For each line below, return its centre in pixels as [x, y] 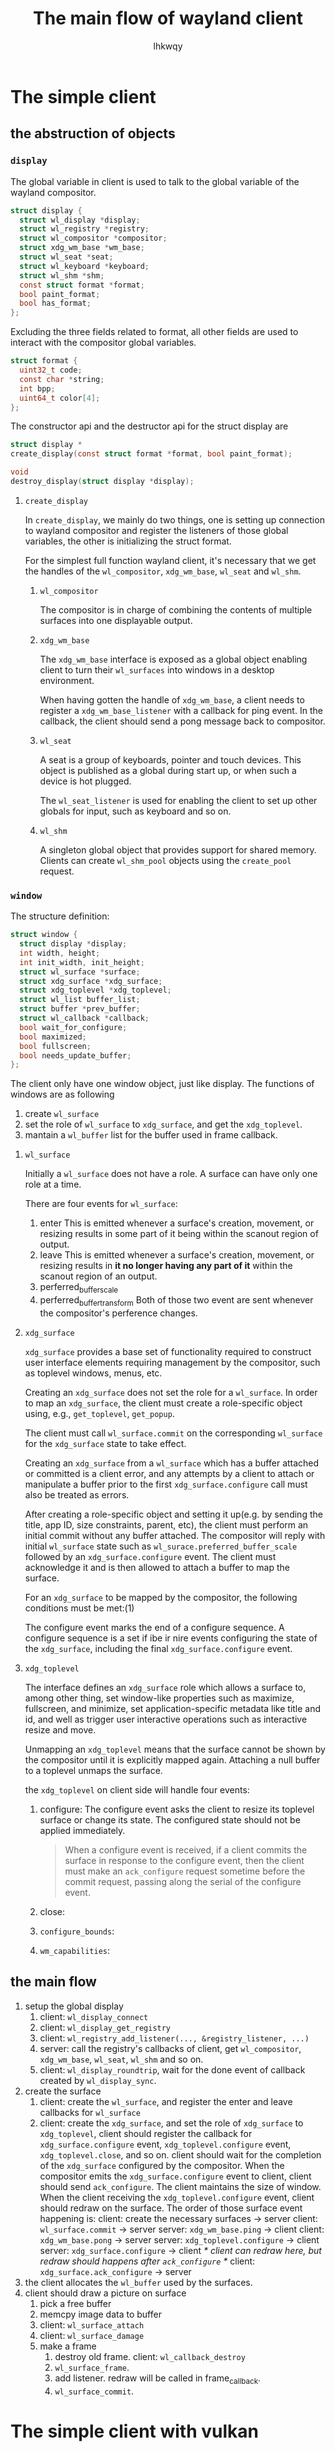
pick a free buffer [75, 2303]
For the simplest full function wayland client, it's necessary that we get [170, 560]
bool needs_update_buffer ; [75, 1055]
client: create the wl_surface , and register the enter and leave [166, 2101]
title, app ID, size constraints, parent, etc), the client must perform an [166, 1524]
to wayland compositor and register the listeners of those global [156, 530]
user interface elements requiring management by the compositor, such [172, 1362]
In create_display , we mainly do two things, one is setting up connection [174, 519]
